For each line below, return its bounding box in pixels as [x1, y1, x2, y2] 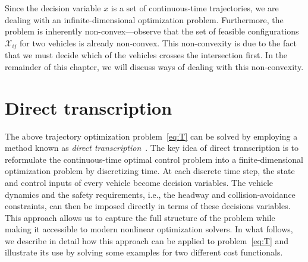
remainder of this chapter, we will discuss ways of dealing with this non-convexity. [5, 60, 304, 72]
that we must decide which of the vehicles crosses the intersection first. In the [5, 49, 288, 61]
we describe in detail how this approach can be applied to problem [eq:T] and [5, 234, 289, 247]
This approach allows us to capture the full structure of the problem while [5, 211, 275, 223]
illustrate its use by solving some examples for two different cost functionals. [5, 246, 283, 258]
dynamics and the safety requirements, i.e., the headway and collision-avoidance [5, 188, 296, 200]
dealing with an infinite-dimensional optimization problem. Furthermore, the [5, 13, 284, 26]
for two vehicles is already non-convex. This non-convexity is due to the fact [20, 36, 297, 49]
